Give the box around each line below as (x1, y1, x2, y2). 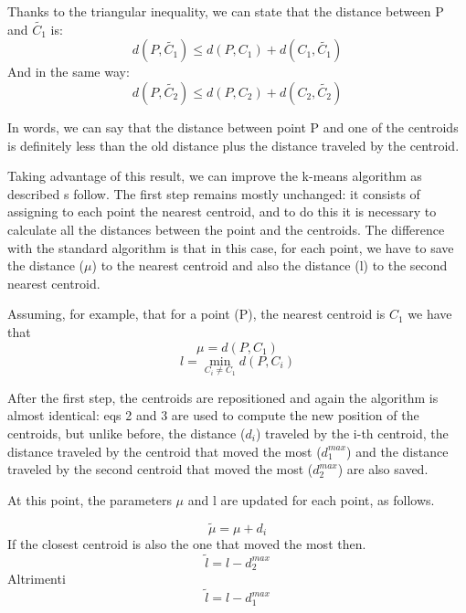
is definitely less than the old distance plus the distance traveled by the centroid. (7, 135, 460, 154)
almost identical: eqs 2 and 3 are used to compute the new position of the (7, 406, 419, 425)
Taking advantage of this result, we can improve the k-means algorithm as (7, 166, 422, 185)
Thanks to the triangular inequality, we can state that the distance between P (7, 2, 444, 20)
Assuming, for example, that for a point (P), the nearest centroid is (7, 304, 386, 323)
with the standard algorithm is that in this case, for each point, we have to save (7, 238, 454, 257)
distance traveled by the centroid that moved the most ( (7, 441, 322, 460)
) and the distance (346, 441, 449, 460)
